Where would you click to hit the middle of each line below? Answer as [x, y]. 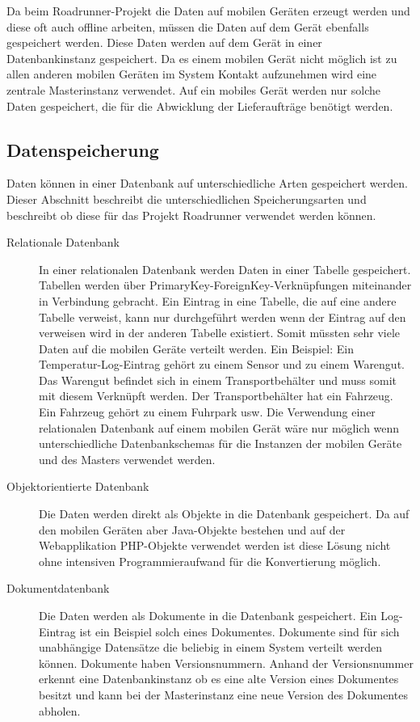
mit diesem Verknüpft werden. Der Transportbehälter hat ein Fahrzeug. [216, 396]
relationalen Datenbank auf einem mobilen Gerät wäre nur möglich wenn [219, 427]
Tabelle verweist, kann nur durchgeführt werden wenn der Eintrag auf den [223, 317]
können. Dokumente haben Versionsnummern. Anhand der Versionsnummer [226, 663]
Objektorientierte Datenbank [78, 486]
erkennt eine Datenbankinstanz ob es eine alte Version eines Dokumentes [219, 679]
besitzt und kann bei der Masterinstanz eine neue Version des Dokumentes [223, 694]
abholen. [60, 710]
